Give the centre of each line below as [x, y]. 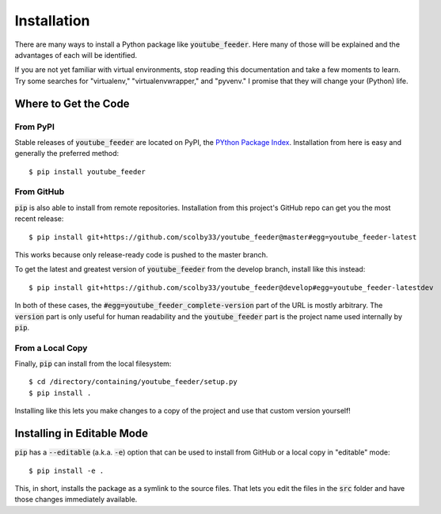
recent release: [39, 219]
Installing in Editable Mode [82, 434]
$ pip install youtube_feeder [87, 171]
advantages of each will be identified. [76, 55]
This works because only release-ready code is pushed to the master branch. [141, 254]
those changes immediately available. [76, 500]
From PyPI [35, 127]
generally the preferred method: [67, 154]
